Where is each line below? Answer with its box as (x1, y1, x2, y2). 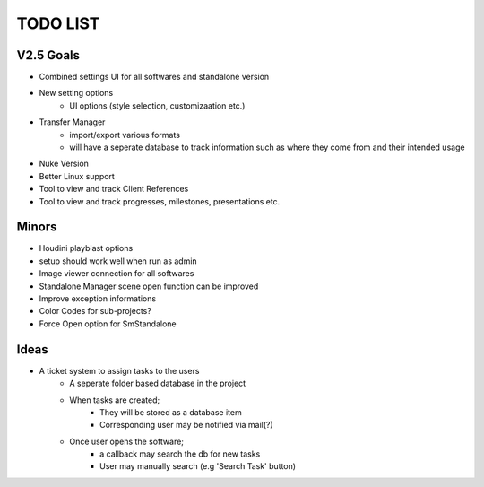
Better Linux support (39, 170, 116, 181)
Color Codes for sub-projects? (39, 306, 151, 317)
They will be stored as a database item (99, 406, 242, 417)
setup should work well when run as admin (39, 256, 197, 266)
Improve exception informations (39, 293, 157, 304)
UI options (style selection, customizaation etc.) (69, 100, 246, 111)
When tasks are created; (69, 395, 160, 405)
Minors (16, 220, 57, 235)
